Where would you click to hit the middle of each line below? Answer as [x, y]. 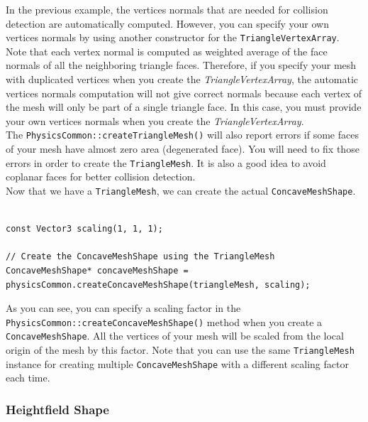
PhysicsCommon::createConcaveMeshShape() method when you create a [164, 321]
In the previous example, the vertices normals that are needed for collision [167, 9]
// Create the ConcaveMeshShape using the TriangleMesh [140, 257]
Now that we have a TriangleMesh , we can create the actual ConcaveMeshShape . [181, 190]
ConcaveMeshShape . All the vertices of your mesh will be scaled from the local [175, 336]
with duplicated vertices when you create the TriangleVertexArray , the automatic [182, 79]
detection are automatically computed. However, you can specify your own [167, 23]
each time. [28, 378]
